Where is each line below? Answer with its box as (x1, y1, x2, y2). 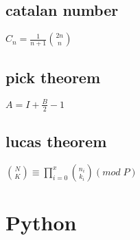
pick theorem (5, 66, 101, 87)
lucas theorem (5, 131, 107, 152)
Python (5, 208, 77, 237)
